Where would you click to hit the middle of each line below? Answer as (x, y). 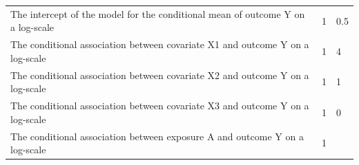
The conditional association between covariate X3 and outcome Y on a (160, 106)
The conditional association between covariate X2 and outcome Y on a (160, 75)
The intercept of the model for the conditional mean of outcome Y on (158, 13)
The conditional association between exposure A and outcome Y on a (157, 136)
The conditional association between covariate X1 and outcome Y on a (160, 44)
